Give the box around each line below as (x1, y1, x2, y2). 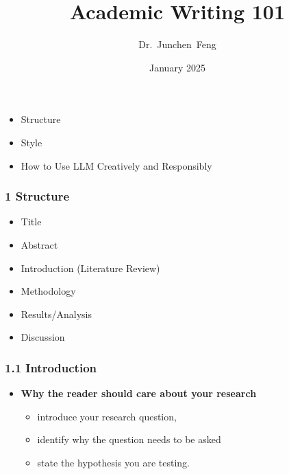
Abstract (21, 237, 58, 251)
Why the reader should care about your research (21, 386, 257, 400)
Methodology (21, 284, 76, 298)
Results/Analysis (21, 306, 92, 321)
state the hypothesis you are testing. (37, 455, 190, 469)
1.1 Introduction (5, 359, 97, 376)
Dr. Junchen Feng (138, 37, 216, 52)
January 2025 (149, 60, 205, 74)
